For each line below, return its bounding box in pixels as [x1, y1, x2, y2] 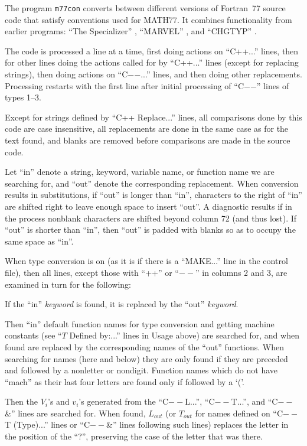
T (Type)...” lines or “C [5, 418, 90, 431]
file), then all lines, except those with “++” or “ [5, 266, 179, 278]
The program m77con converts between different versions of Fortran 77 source [5, 2, 286, 14]
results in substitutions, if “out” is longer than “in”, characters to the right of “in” [5, 188, 302, 201]
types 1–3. [5, 91, 41, 103]
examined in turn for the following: [5, 278, 132, 290]
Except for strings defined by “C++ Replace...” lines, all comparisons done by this [5, 110, 302, 123]
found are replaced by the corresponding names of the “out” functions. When [5, 340, 284, 353]
